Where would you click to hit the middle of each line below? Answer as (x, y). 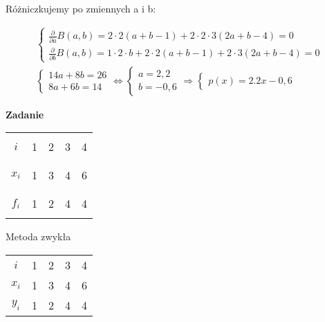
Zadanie (25, 114)
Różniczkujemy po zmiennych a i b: (81, 8)
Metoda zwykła (38, 236)
